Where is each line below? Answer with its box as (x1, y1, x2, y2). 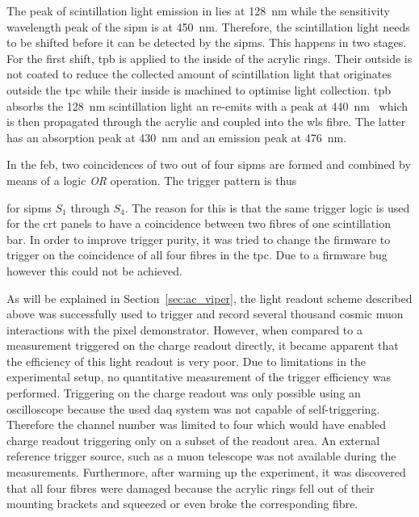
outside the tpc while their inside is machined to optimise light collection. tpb (6, 81, 391, 98)
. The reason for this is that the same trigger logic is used (124, 199, 410, 216)
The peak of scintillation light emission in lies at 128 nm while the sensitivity (6, 2, 390, 19)
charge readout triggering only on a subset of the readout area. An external (6, 431, 380, 448)
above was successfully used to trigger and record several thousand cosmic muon (6, 305, 404, 322)
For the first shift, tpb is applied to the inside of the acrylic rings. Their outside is (6, 49, 413, 66)
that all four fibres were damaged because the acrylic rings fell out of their (6, 479, 375, 496)
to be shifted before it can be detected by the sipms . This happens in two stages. (6, 34, 407, 51)
